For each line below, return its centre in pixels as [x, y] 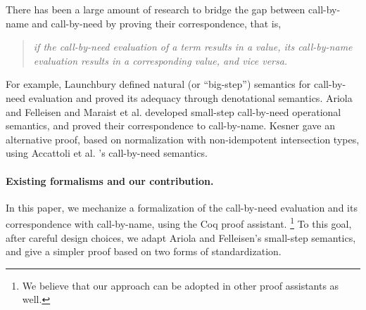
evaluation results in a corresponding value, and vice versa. [160, 60]
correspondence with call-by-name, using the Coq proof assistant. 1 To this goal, [179, 222]
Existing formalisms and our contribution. [110, 180]
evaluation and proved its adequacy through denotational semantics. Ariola [190, 97]
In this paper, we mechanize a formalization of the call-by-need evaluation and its [182, 207]
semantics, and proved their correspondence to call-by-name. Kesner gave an [170, 125]
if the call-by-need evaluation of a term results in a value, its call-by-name [193, 47]
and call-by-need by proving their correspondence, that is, [157, 23]
